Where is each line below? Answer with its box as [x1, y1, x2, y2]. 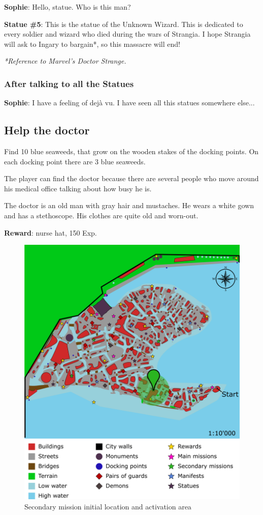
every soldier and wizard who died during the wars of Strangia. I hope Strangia [4, 28, 251, 39]
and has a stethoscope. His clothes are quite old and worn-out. [4, 210, 199, 220]
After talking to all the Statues [4, 77, 134, 90]
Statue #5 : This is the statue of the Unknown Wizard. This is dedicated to [4, 18, 243, 29]
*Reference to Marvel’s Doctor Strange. [4, 55, 126, 66]
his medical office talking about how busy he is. [4, 183, 152, 193]
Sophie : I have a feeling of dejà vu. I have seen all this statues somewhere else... [4, 97, 255, 108]
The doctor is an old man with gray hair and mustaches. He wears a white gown [4, 200, 254, 211]
